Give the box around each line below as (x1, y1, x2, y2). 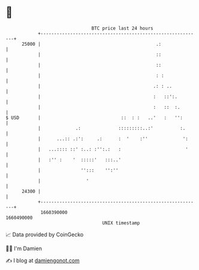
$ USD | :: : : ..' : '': (5, 114, 183, 121)
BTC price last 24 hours (91, 25, 153, 31)
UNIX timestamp (102, 219, 140, 226)
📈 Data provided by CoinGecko (5, 231, 84, 238)
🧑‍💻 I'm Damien (5, 245, 43, 252)
